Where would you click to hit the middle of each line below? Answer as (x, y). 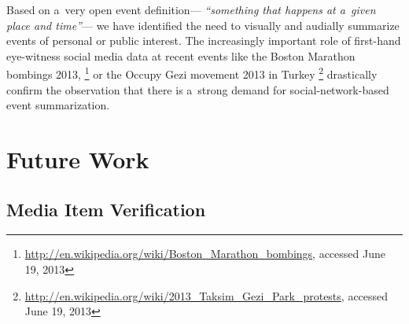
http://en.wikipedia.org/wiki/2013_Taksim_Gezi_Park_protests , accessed (206, 295)
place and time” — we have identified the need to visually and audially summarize (203, 25)
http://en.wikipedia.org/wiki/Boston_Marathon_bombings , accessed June (205, 254)
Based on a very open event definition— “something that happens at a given (191, 9)
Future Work (78, 159)
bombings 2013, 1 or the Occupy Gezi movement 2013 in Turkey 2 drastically (192, 73)
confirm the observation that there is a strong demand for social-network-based (198, 89)
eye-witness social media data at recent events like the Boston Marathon (181, 55)
